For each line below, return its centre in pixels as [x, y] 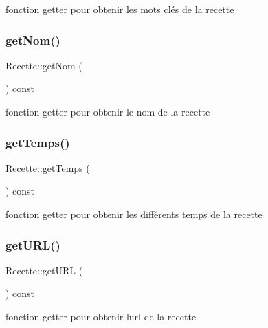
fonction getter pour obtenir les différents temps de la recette [134, 214]
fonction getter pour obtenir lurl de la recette [101, 316]
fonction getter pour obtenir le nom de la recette [108, 111]
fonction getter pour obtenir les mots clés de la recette [120, 9]
